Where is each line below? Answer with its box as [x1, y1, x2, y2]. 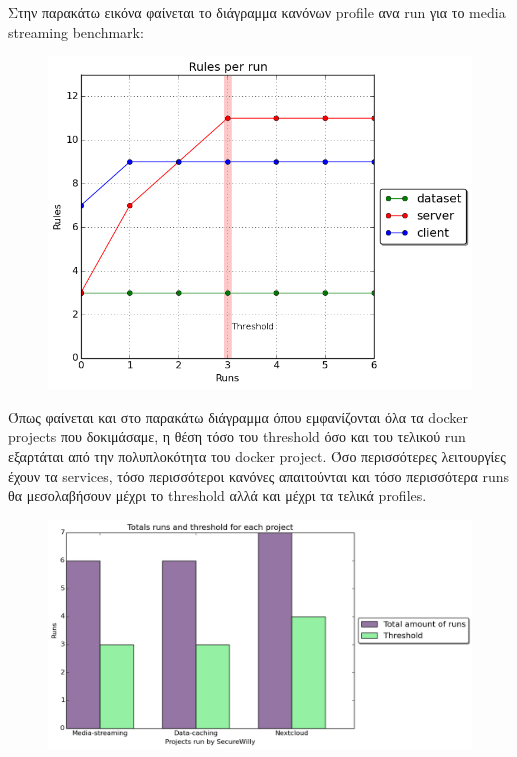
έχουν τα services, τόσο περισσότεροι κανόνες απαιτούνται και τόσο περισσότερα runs [8, 465, 510, 486]
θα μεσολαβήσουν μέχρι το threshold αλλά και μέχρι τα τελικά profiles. [8, 485, 427, 506]
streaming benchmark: [8, 21, 144, 42]
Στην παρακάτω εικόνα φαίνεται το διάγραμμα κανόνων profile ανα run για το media [8, 2, 506, 22]
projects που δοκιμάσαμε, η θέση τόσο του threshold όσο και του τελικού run [8, 426, 466, 447]
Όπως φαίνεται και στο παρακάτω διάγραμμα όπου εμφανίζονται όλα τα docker [8, 406, 469, 427]
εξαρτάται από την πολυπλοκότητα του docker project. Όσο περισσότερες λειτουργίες [8, 446, 506, 467]
